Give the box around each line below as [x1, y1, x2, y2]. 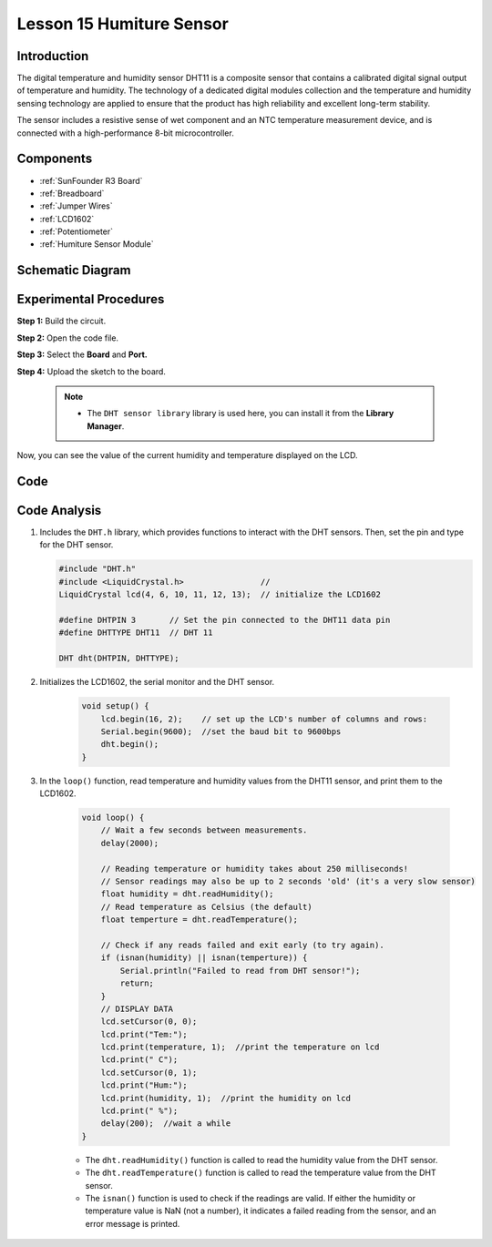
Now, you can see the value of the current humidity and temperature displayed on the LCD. [16, 450, 359, 461]
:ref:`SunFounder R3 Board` [39, 175, 143, 186]
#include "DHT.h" [58, 564, 137, 574]
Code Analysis [16, 502, 102, 518]
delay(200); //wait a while [100, 1119, 231, 1129]
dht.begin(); [100, 739, 159, 750]
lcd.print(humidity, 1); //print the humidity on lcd [100, 1093, 351, 1103]
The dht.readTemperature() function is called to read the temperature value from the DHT [85, 1167, 436, 1179]
